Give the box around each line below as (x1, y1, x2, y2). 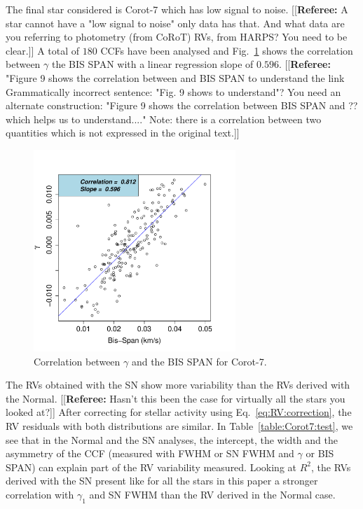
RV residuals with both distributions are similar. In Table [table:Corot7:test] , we (6, 418, 353, 433)
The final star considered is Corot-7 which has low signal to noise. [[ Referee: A (6, 2, 348, 16)
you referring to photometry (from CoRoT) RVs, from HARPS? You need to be (6, 29, 348, 44)
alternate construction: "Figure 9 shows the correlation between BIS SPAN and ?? (6, 98, 358, 113)
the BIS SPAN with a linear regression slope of (51, 57, 254, 71)
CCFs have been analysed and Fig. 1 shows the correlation (100, 43, 353, 57)
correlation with (6, 487, 74, 501)
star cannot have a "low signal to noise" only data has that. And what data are (6, 15, 345, 30)
